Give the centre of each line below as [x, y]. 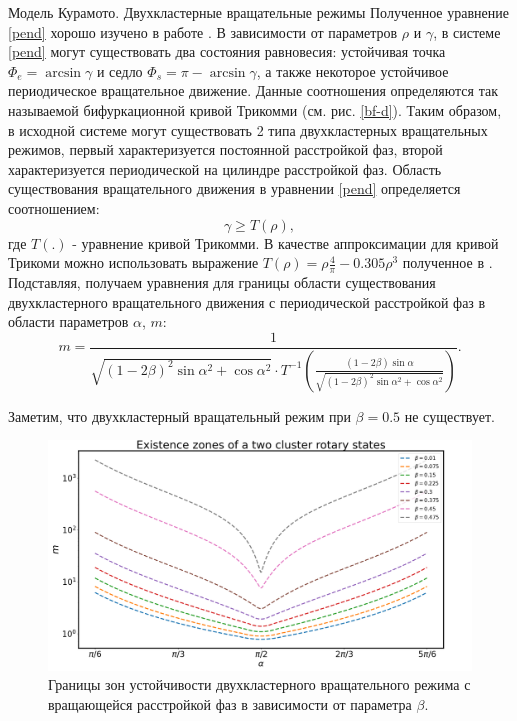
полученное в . [447, 262]
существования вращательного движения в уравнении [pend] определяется [234, 188]
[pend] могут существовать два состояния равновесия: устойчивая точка [227, 51]
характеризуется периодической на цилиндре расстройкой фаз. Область [225, 168]
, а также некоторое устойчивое [352, 70]
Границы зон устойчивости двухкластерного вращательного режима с [259, 684]
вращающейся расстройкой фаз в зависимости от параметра [230, 704]
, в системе [467, 31]
